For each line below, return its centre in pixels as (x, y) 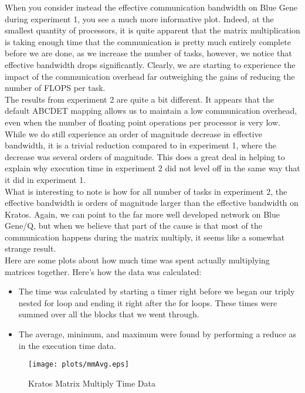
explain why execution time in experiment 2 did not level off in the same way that (152, 168)
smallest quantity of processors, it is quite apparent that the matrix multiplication (152, 30)
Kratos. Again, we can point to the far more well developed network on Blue (143, 214)
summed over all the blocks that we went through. (109, 314)
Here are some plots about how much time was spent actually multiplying (137, 260)
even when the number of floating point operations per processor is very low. (143, 122)
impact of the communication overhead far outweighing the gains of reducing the (150, 76)
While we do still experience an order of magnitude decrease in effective (133, 133)
